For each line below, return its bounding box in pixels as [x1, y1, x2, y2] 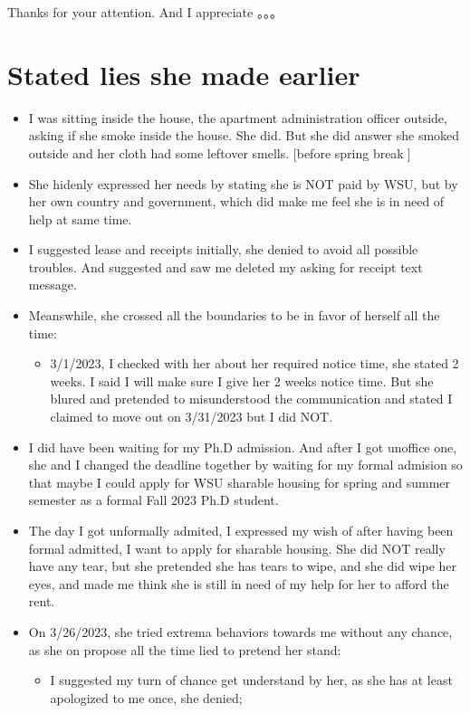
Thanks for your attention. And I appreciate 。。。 [7, 3, 283, 21]
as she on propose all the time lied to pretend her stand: [28, 640, 341, 659]
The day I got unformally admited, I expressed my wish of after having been [28, 521, 454, 539]
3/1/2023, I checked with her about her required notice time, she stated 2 [50, 354, 459, 373]
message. [28, 275, 77, 294]
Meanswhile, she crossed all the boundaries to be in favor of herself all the [28, 306, 440, 325]
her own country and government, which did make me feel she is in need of [28, 192, 445, 211]
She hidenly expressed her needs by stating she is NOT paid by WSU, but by [28, 174, 458, 193]
